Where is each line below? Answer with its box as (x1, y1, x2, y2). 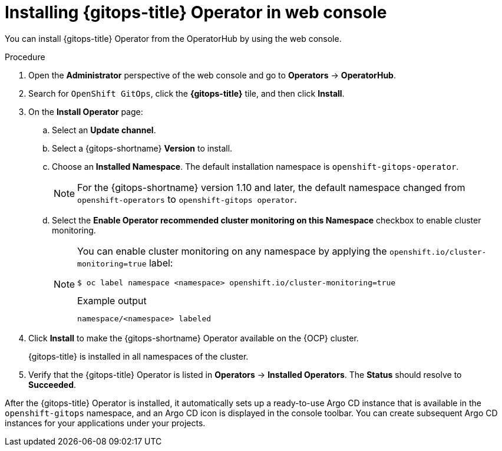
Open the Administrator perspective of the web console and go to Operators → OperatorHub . (28, 70, 396, 80)
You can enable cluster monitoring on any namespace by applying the (77, 245, 387, 257)
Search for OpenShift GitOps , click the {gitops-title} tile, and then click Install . (28, 88, 345, 98)
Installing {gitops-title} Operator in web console (5, 2, 387, 22)
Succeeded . (28, 379, 77, 390)
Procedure (5, 51, 45, 62)
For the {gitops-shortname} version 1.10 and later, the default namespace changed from (77, 181, 465, 193)
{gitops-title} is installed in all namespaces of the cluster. (28, 351, 249, 361)
